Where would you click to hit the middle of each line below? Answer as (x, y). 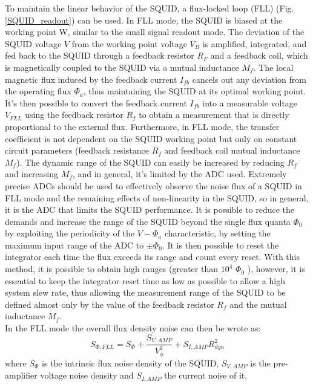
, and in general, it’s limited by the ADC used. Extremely (180, 174)
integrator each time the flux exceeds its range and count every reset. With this (152, 257)
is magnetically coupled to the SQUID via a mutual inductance (122, 67)
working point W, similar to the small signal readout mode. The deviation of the (155, 32)
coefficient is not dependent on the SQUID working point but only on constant (151, 138)
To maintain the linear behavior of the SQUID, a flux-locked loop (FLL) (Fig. (150, 8)
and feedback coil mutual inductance (232, 150)
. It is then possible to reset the (220, 245)
